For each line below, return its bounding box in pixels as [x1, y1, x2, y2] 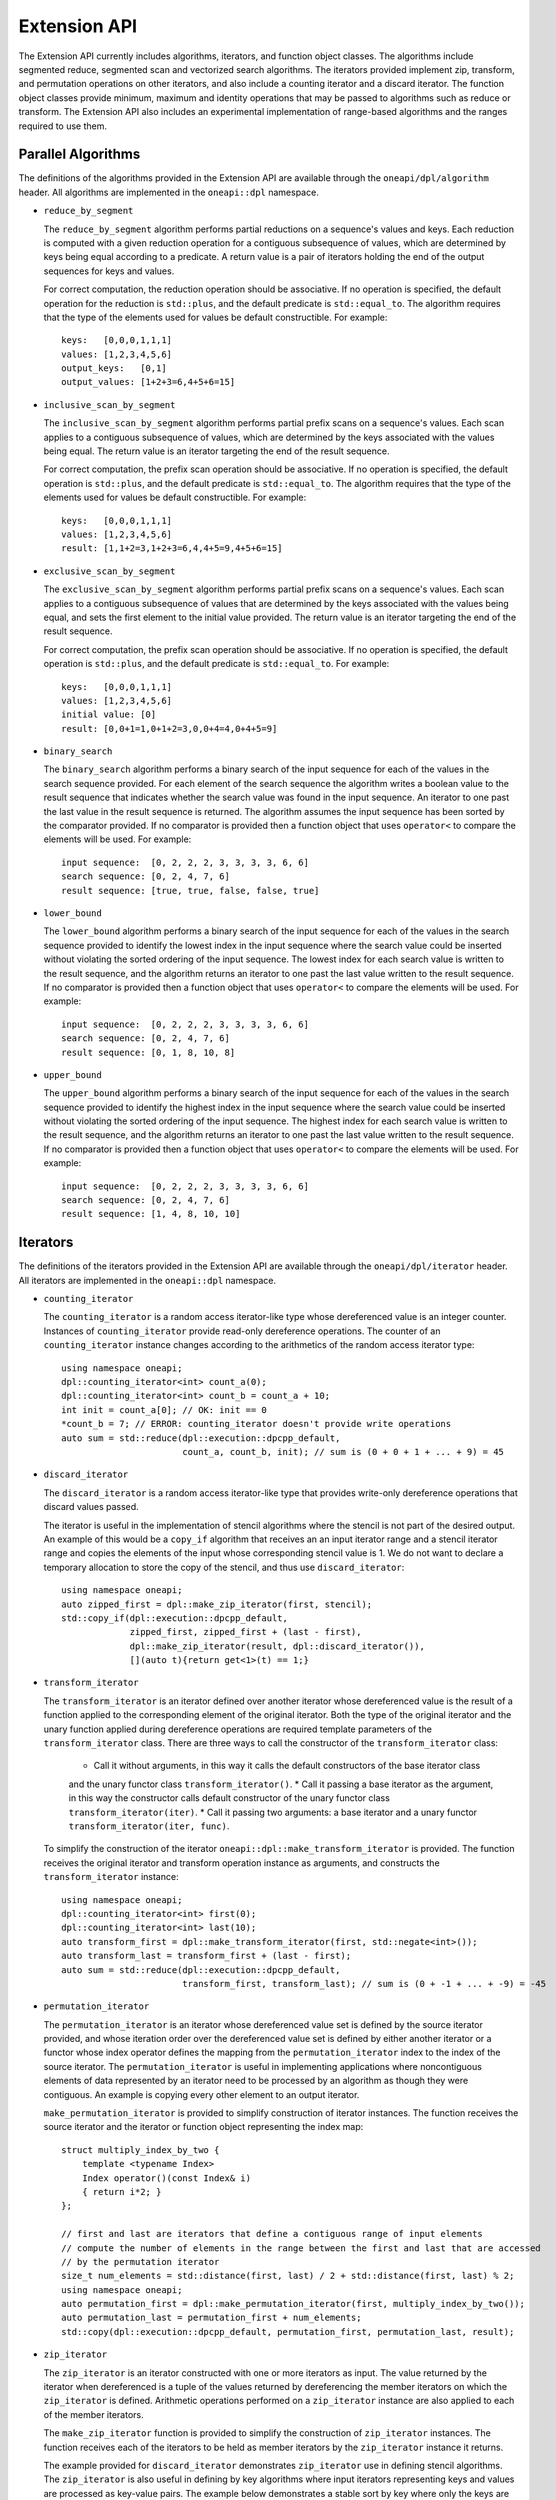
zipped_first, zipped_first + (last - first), [129, 1626, 362, 1638]
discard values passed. [43, 1501, 139, 1513]
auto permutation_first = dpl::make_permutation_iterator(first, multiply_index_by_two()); [61, 2298, 525, 2310]
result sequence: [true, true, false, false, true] [61, 885, 320, 896]
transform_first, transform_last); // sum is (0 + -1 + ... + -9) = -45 [181, 1978, 547, 1989]
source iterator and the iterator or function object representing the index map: [43, 2121, 364, 2133]
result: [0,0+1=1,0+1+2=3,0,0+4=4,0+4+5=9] [61, 723, 278, 734]
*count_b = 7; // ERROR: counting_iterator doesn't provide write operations [61, 1418, 452, 1430]
